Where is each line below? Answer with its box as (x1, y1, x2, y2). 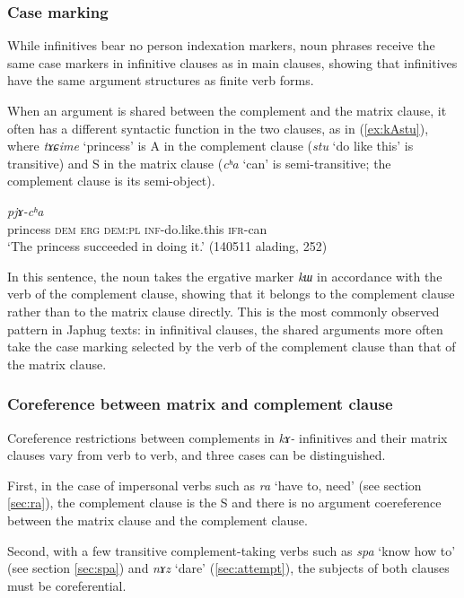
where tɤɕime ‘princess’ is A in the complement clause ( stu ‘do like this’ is (7, 136, 414, 155)
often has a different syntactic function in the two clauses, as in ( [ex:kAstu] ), (7, 118, 429, 137)
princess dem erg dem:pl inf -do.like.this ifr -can (7, 219, 267, 238)
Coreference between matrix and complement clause (7, 393, 393, 415)
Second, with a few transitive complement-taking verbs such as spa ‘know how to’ (7, 541, 456, 559)
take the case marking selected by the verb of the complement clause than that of (7, 337, 456, 356)
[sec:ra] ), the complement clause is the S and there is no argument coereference (7, 493, 442, 512)
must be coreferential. (7, 576, 127, 594)
